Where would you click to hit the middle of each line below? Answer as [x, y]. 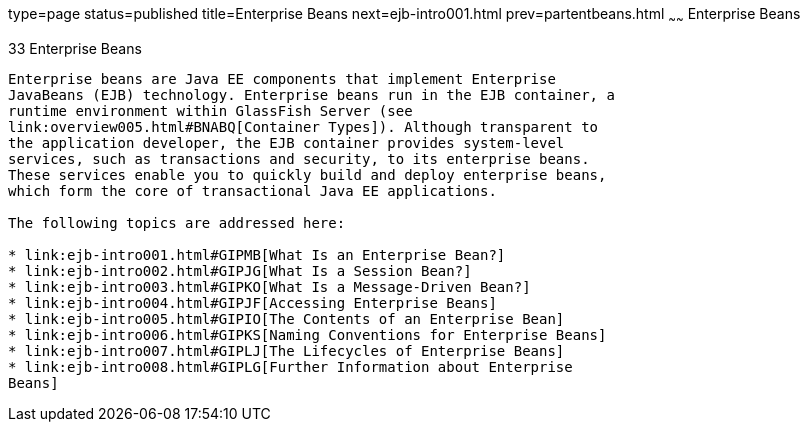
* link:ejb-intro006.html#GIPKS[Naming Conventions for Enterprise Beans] [307, 334]
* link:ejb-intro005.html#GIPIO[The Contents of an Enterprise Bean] [286, 318]
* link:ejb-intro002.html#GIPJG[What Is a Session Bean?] [240, 270]
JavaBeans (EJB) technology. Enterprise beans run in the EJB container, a [311, 94]
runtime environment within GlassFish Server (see [210, 110]
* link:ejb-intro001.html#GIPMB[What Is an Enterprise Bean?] [257, 254]
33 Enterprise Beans [75, 48]
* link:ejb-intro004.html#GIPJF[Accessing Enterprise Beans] [252, 302]
